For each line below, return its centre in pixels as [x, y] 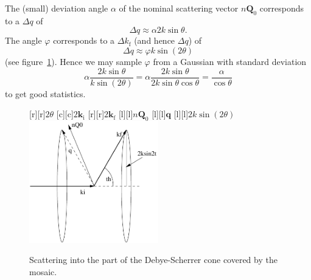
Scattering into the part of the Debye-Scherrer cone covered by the [153, 260]
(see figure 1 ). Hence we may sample [73, 61]
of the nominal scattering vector [179, 8]
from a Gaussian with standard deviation [230, 61]
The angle [23, 40]
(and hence [155, 40]
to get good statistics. [45, 93]
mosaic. [43, 272]
